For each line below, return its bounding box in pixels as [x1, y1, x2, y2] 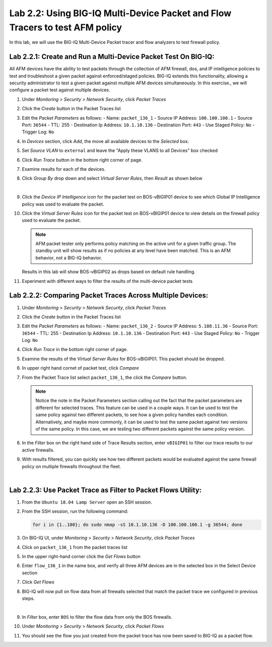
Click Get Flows [22, 579, 55, 585]
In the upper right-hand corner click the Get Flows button [22, 554, 141, 559]
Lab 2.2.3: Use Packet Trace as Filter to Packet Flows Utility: [9, 485, 202, 494]
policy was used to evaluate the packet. [22, 201, 104, 207]
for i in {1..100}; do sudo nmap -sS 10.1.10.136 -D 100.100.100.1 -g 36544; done [32, 522, 243, 528]
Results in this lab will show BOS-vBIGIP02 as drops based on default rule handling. [22, 269, 196, 275]
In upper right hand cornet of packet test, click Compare [22, 365, 139, 371]
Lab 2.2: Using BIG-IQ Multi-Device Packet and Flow [9, 8, 232, 19]
